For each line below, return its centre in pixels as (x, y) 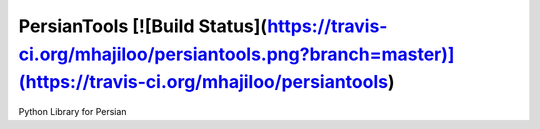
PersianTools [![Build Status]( (143, 26)
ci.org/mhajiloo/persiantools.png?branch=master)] (236, 54)
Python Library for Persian (72, 112)
